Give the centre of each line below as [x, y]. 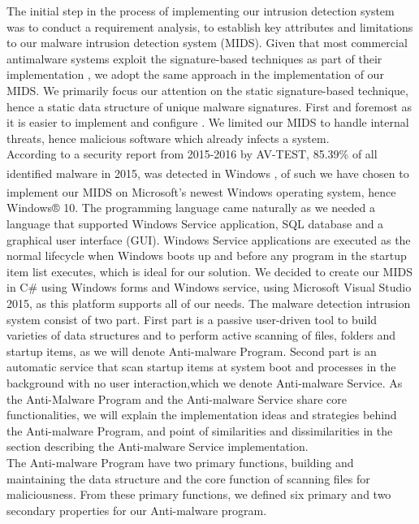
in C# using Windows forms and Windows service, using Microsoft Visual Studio [209, 287]
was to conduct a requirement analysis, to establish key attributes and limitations [210, 26]
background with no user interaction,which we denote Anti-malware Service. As [205, 382]
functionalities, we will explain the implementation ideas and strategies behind [202, 415]
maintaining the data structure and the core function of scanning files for [188, 478]
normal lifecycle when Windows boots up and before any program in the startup [207, 256]
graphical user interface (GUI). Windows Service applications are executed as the [209, 239]
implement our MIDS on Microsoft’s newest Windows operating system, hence [201, 191]
